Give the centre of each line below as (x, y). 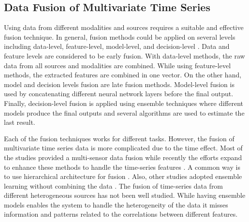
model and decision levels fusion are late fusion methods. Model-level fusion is (119, 84)
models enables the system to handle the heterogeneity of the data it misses (116, 204)
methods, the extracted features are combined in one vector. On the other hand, (123, 75)
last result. (20, 122)
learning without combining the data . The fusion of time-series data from (114, 185)
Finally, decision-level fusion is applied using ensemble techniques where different (124, 103)
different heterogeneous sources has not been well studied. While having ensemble (125, 195)
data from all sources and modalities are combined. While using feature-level (117, 65)
